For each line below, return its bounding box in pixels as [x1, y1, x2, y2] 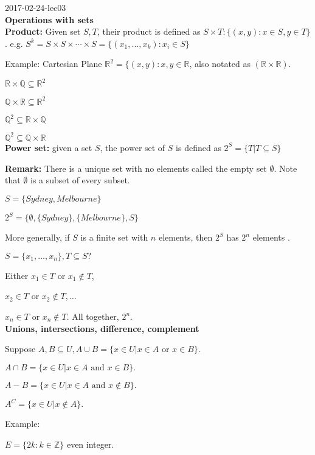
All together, [72, 310, 119, 323]
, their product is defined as [97, 25, 201, 38]
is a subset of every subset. [30, 174, 130, 186]
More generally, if [5, 231, 70, 244]
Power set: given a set [5, 141, 92, 153]
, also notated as [189, 57, 251, 70]
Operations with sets [5, 13, 94, 26]
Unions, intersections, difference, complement [5, 322, 199, 334]
